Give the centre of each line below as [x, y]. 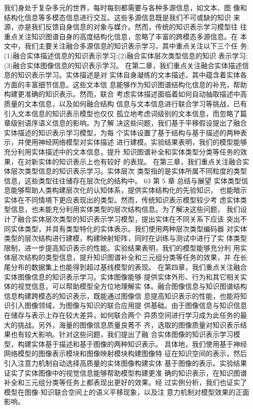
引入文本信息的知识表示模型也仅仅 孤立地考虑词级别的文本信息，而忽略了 [122, 113]
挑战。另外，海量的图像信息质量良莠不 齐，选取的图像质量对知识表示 [129, 324]
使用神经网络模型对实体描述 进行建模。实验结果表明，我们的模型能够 [136, 142]
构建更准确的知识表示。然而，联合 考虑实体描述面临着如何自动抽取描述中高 [126, 94]
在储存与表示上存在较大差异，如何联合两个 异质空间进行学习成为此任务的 [122, 315]
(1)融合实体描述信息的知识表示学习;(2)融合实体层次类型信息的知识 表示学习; [126, 55]
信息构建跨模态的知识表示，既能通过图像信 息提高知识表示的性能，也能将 [122, 295]
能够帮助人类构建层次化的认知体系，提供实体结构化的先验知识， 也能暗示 [129, 190]
